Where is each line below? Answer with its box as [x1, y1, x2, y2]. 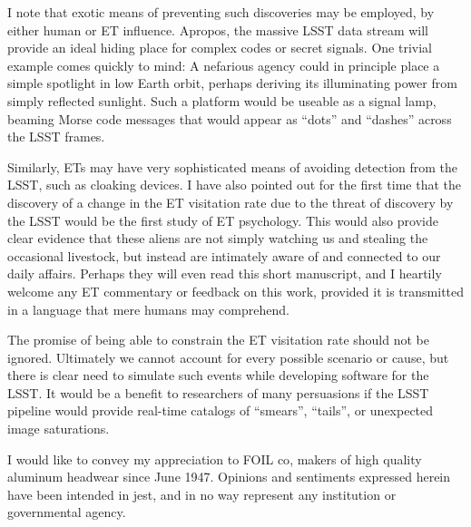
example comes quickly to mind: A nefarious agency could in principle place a [7, 55, 440, 74]
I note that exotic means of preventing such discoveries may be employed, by [7, 3, 435, 21]
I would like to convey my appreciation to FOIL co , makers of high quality [7, 449, 422, 468]
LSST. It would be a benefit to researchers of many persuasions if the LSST [7, 383, 429, 402]
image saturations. [7, 419, 110, 438]
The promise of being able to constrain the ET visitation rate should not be [7, 330, 429, 349]
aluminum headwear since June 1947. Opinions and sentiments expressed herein [7, 467, 451, 486]
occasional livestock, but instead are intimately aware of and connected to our [7, 246, 441, 265]
